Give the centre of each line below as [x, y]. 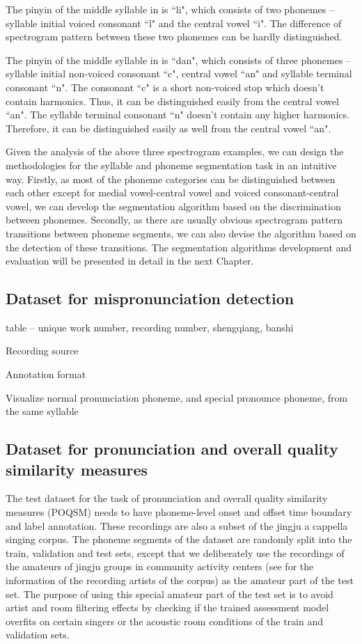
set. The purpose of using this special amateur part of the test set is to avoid [170, 594]
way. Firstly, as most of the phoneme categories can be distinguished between [171, 179]
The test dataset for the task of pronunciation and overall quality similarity [167, 498]
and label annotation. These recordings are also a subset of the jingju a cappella [177, 525]
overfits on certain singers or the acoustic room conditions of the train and [165, 621]
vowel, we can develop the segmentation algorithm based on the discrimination [173, 206]
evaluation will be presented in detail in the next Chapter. [130, 261]
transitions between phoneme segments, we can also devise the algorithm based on [181, 233]
